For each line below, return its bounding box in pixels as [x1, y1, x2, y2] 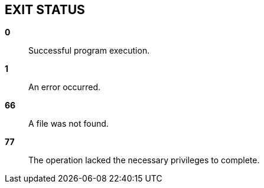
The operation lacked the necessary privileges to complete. [28, 155, 260, 166]
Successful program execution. [28, 45, 150, 56]
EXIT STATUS [5, 2, 85, 17]
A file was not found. [28, 118, 109, 129]
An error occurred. [28, 82, 101, 93]
